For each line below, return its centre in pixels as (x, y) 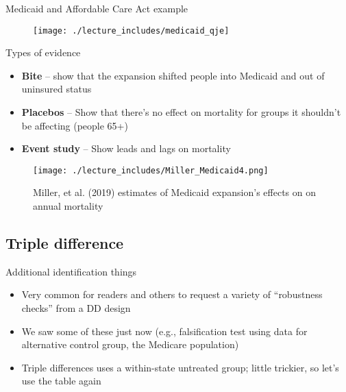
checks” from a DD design (76, 308)
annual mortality (68, 206)
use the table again (61, 381)
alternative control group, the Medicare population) (130, 344)
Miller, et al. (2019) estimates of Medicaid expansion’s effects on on (174, 192)
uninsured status (57, 89)
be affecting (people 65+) (75, 125)
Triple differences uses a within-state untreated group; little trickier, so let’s (180, 367)
